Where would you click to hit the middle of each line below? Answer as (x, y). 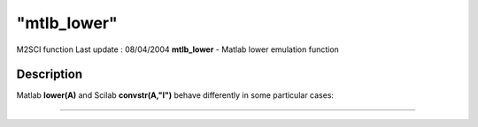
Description (50, 75)
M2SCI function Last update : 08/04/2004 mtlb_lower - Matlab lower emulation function (178, 49)
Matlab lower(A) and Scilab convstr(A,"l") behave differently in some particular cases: (175, 95)
